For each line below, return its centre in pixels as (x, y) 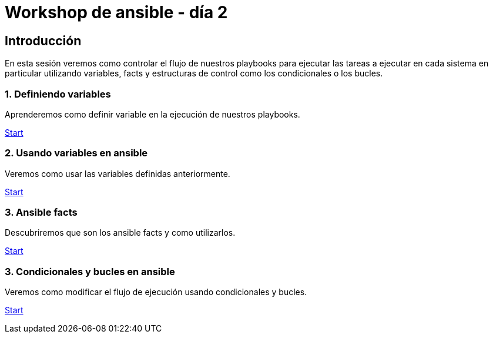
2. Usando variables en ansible (76, 153)
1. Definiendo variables (58, 94)
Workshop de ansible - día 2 (116, 12)
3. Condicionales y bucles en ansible (90, 271)
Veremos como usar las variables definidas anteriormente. (118, 173)
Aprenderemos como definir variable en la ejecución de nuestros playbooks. (152, 114)
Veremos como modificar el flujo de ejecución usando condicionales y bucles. (156, 292)
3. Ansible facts (41, 212)
